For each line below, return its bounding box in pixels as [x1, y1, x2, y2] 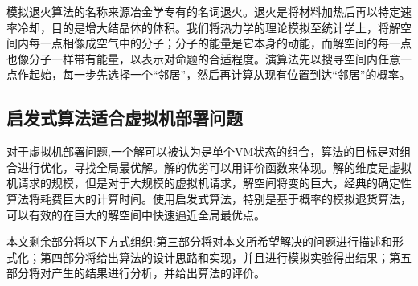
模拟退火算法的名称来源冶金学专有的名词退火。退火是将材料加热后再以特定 [6, 3, 400, 19]
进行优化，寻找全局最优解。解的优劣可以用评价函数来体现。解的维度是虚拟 [17, 158, 412, 175]
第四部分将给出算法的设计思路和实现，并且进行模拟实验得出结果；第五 [39, 248, 412, 265]
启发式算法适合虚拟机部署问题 [6, 105, 243, 130]
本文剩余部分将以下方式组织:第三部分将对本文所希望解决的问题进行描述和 [6, 233, 392, 250]
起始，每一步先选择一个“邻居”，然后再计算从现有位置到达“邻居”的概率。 [28, 66, 411, 83]
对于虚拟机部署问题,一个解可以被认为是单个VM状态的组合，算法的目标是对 [6, 143, 400, 160]
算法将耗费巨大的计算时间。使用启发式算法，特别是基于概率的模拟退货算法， [6, 190, 412, 206]
